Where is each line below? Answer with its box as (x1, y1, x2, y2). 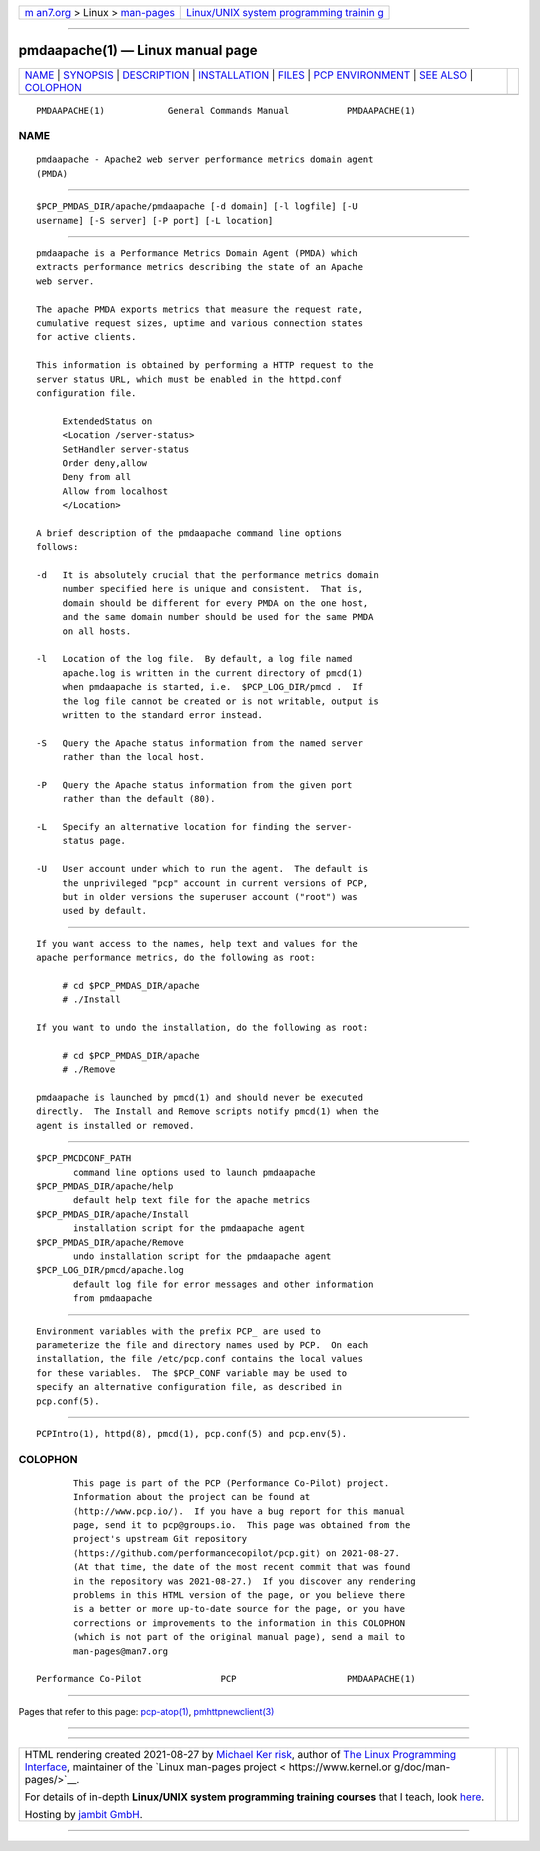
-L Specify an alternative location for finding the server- (36, 821, 353, 833)
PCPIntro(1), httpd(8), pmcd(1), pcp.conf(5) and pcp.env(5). (36, 1428, 348, 1439)
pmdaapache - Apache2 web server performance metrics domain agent (36, 154, 374, 165)
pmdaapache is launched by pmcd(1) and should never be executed (36, 1092, 364, 1104)
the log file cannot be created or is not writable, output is (62, 695, 379, 707)
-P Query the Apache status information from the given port (36, 779, 353, 790)
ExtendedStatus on (62, 415, 153, 427)
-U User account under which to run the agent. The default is (36, 863, 369, 875)
